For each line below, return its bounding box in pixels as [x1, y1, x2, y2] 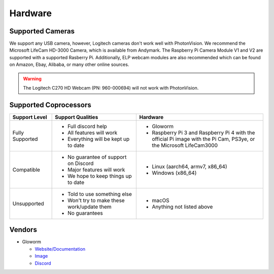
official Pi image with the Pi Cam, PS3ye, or [152, 135, 255, 142]
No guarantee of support [67, 153, 127, 161]
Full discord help [67, 123, 108, 130]
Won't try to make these [67, 197, 125, 204]
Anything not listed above [152, 203, 213, 210]
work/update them [67, 203, 112, 210]
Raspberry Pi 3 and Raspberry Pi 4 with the [152, 129, 255, 136]
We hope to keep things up [67, 172, 132, 179]
